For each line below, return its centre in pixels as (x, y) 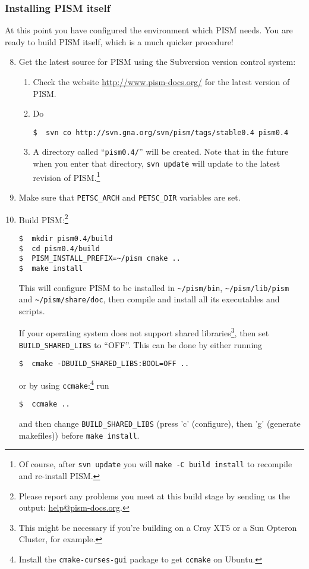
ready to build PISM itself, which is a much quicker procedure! (119, 41)
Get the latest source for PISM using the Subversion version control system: (157, 62)
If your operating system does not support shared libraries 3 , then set (144, 332)
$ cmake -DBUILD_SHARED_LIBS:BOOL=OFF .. (104, 364)
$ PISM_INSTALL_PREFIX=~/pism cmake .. (100, 259)
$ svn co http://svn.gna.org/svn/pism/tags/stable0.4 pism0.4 (161, 132)
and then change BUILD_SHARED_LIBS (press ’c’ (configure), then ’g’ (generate (160, 423)
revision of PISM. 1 (67, 176)
